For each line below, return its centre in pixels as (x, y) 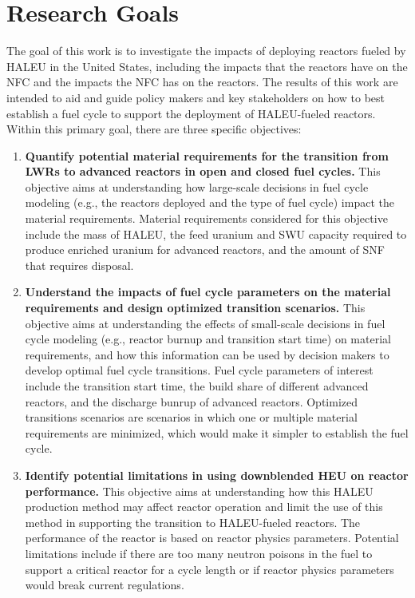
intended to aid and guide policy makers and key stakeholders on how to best (196, 97)
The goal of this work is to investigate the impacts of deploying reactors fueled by (206, 51)
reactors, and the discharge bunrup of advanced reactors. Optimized (192, 401)
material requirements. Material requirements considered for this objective (206, 218)
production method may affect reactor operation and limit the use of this (204, 507)
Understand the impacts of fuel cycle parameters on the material (208, 292)
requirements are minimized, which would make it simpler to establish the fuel (217, 432)
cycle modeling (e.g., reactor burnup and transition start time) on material (208, 339)
